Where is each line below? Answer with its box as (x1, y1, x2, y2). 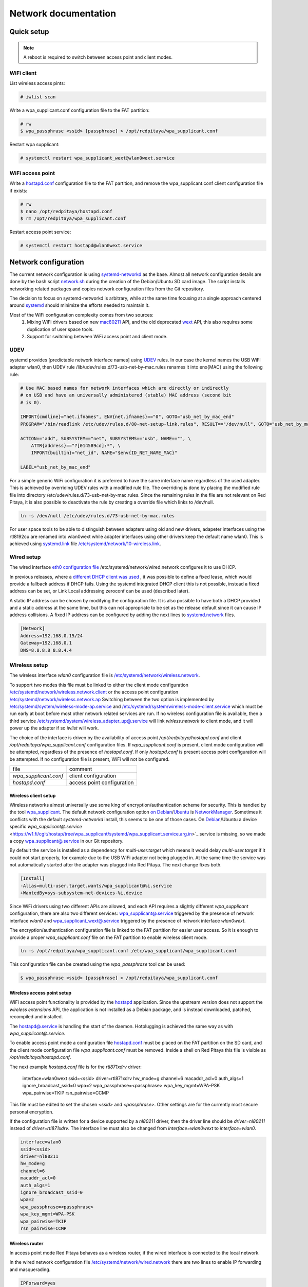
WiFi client (9, 69, 37, 77)
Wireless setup (9, 662, 48, 669)
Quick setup (9, 27, 49, 36)
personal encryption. (9, 1108, 54, 1115)
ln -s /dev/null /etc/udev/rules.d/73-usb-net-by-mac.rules (20, 513, 175, 519)
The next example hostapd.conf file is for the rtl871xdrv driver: (9, 1064, 142, 1070)
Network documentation (9, 8, 117, 19)
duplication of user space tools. (27, 326, 94, 332)
